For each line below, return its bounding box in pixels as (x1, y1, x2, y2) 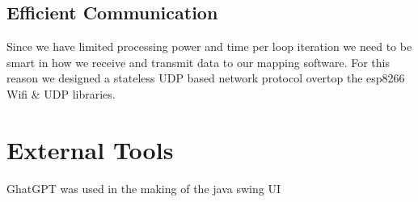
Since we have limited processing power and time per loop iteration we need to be (6, 38, 412, 55)
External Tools (6, 133, 174, 166)
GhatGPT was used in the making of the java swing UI (6, 179, 281, 196)
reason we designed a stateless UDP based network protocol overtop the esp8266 (6, 69, 405, 86)
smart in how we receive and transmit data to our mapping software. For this (6, 53, 390, 70)
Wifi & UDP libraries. (6, 85, 116, 102)
